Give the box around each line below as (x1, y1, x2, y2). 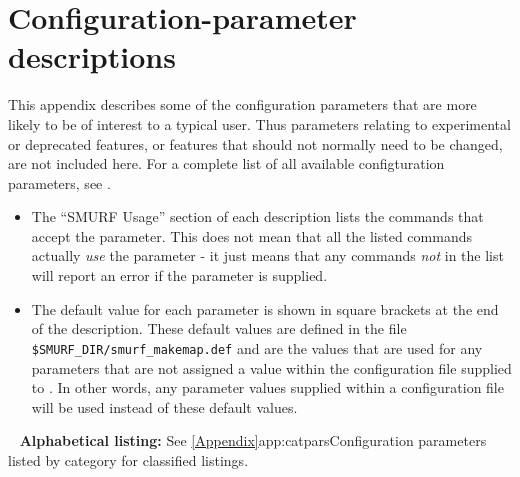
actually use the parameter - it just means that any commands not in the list (31, 245, 504, 266)
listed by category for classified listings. (8, 449, 249, 470)
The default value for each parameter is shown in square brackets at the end (31, 298, 499, 319)
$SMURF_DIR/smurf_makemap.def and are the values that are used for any (31, 337, 483, 358)
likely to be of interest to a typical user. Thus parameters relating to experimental (8, 113, 511, 134)
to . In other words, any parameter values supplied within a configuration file (31, 377, 504, 398)
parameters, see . (8, 172, 111, 193)
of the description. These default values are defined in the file (31, 318, 407, 339)
